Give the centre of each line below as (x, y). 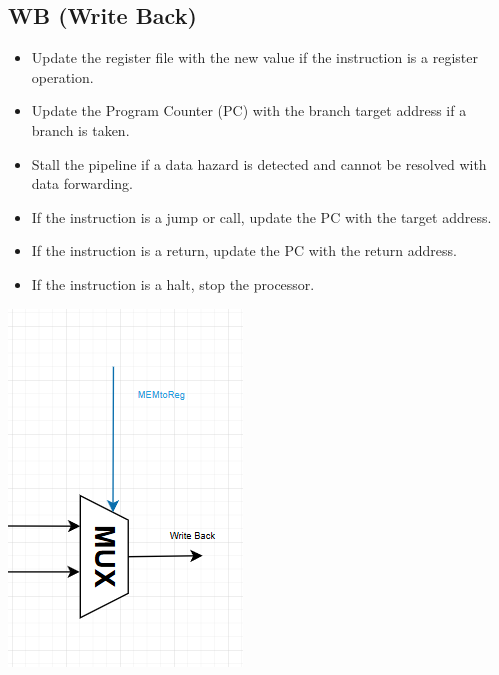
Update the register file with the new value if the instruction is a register (254, 57)
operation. (62, 76)
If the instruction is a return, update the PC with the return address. (244, 250)
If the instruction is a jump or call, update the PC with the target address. (261, 216)
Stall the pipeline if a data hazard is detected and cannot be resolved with (259, 163)
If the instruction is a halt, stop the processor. (173, 283)
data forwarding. (82, 183)
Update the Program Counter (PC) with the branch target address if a (249, 110)
